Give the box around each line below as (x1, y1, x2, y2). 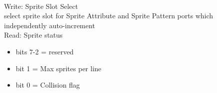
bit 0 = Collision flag (15, 80, 80, 90)
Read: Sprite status (4, 30, 63, 40)
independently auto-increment (4, 20, 95, 30)
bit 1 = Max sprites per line (15, 63, 102, 73)
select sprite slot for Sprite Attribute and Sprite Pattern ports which (4, 10, 214, 21)
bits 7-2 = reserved (15, 46, 74, 56)
